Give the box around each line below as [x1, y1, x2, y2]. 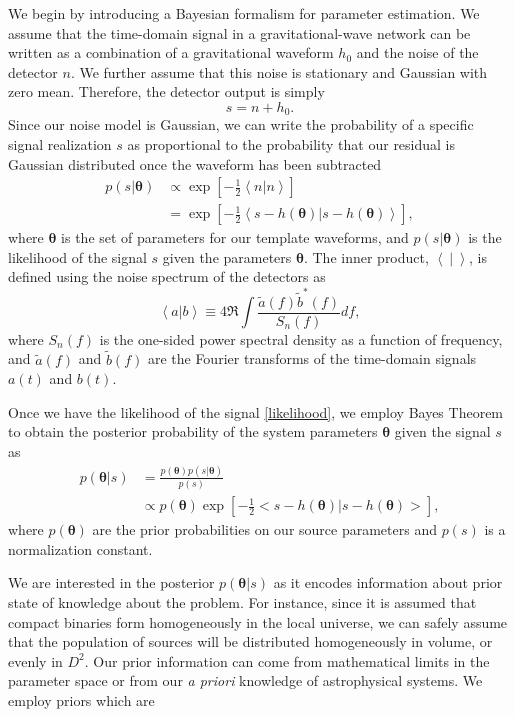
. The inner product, [303, 246, 429, 267]
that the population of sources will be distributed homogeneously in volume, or [8, 631, 493, 652]
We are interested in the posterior [8, 572, 215, 593]
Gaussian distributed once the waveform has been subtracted [8, 153, 382, 174]
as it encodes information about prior [273, 572, 503, 593]
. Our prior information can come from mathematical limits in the [84, 650, 490, 671]
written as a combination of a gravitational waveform [8, 42, 334, 63]
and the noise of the [356, 42, 479, 63]
